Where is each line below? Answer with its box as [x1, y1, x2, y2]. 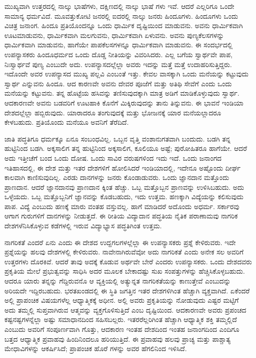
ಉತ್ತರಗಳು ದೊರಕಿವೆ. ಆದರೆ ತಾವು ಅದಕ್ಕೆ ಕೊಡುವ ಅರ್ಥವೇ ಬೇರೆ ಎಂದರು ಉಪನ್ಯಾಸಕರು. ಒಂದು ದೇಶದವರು [4, 256, 252, 266]
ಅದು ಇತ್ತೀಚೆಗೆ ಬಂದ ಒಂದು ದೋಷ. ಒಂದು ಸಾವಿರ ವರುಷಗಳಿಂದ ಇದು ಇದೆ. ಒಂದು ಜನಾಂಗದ [4, 152, 222, 163]
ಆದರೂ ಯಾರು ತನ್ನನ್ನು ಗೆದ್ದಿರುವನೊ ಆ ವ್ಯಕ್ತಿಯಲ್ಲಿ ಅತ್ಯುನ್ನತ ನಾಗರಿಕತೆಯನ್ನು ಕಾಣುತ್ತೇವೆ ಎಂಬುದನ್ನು [4, 276, 231, 286]
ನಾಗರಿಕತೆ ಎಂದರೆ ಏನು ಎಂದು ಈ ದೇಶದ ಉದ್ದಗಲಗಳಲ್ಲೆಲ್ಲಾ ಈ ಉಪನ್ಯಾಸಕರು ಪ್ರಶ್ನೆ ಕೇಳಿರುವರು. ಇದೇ [4, 237, 236, 247]
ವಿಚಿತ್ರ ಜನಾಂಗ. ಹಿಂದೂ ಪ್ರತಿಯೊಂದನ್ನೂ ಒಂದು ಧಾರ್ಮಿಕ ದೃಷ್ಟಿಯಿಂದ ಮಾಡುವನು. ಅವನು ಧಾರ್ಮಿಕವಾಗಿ [4, 20, 243, 31]
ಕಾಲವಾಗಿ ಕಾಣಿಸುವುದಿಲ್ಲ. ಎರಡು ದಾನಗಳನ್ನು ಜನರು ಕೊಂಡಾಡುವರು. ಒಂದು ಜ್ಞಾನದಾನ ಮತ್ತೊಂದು [4, 172, 229, 182]
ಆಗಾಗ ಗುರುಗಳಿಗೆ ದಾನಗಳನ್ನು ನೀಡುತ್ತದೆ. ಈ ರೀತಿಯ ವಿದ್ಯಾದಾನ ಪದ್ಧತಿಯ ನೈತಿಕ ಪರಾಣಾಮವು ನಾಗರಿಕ [4, 211, 238, 221]
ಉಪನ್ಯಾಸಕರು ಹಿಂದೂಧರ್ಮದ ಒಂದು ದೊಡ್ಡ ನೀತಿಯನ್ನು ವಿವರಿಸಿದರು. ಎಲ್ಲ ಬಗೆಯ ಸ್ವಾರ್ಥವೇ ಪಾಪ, [4, 49, 233, 59]
